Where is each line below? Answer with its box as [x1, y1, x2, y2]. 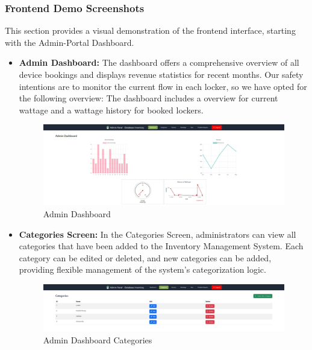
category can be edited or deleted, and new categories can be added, [19, 251, 272, 264]
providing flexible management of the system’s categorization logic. [19, 263, 266, 276]
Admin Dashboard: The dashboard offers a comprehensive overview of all [19, 56, 299, 69]
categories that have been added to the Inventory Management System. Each [19, 240, 304, 252]
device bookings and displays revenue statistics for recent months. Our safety [19, 68, 304, 80]
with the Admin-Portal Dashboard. [5, 36, 134, 48]
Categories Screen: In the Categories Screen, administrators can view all [19, 227, 296, 240]
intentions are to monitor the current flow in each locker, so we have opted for [19, 80, 307, 92]
